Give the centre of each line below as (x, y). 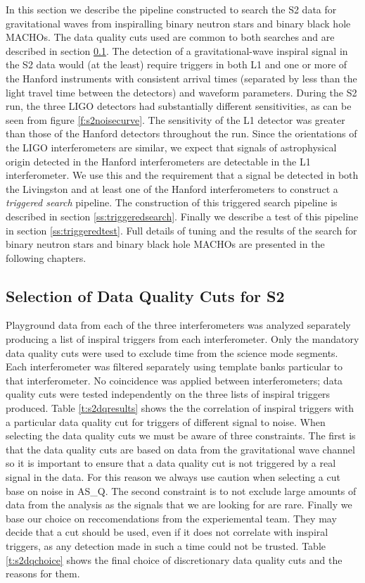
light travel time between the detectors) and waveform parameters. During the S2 (181, 92)
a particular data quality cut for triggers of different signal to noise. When (166, 421)
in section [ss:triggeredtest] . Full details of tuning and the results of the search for (181, 230)
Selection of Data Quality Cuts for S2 (145, 295)
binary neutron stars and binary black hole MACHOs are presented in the (165, 244)
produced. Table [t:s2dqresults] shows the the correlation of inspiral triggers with (180, 408)
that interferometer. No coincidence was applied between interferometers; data (174, 380)
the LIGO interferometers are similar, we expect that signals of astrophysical (171, 147)
